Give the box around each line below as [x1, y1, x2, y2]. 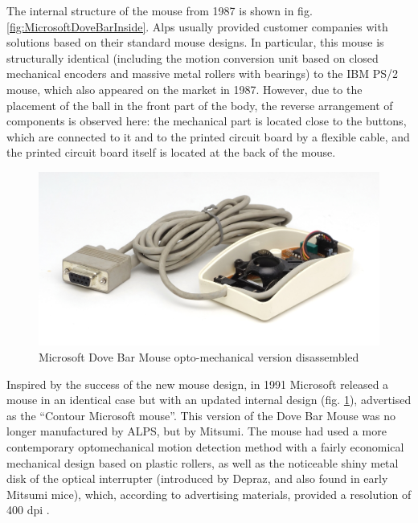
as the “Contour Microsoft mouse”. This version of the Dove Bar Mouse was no [6, 407, 396, 423]
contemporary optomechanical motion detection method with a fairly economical [6, 439, 404, 456]
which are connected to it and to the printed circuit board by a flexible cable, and [6, 128, 410, 145]
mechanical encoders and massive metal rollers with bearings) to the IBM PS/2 [6, 65, 399, 82]
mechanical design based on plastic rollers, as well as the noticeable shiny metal [6, 454, 399, 471]
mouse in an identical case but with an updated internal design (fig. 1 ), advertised [6, 391, 412, 408]
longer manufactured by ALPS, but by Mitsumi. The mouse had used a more [6, 423, 387, 439]
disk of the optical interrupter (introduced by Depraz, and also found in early [6, 470, 388, 487]
